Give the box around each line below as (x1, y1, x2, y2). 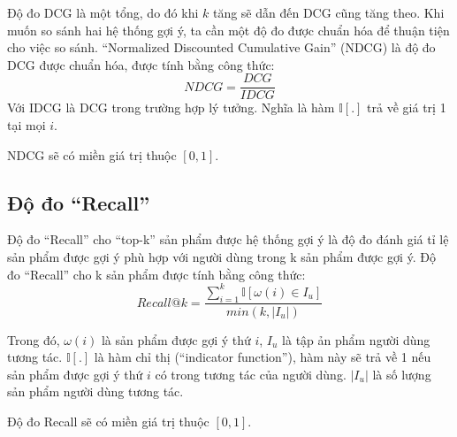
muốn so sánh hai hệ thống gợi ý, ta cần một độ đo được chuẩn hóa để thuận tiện (7, 20, 450, 39)
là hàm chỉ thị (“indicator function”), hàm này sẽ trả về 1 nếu (94, 348, 431, 366)
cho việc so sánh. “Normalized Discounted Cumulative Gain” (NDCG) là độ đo (7, 38, 436, 57)
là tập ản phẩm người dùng (282, 330, 430, 349)
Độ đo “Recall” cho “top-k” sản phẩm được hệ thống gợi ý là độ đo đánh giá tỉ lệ (7, 230, 449, 249)
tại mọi (7, 116, 46, 134)
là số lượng (372, 364, 431, 383)
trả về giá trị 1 (367, 98, 446, 117)
